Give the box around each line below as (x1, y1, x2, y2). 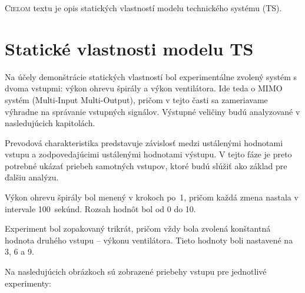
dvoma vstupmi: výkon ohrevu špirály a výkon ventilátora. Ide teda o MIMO (5, 82, 283, 94)
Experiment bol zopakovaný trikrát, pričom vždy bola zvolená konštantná (5, 222, 271, 235)
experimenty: (5, 276, 51, 289)
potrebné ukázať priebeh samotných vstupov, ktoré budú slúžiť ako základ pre (5, 159, 287, 172)
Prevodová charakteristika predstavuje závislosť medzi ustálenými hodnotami (5, 136, 283, 149)
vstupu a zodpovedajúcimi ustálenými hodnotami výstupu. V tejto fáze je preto (5, 148, 292, 160)
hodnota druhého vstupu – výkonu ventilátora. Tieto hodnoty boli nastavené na (5, 233, 293, 246)
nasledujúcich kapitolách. (5, 117, 95, 129)
